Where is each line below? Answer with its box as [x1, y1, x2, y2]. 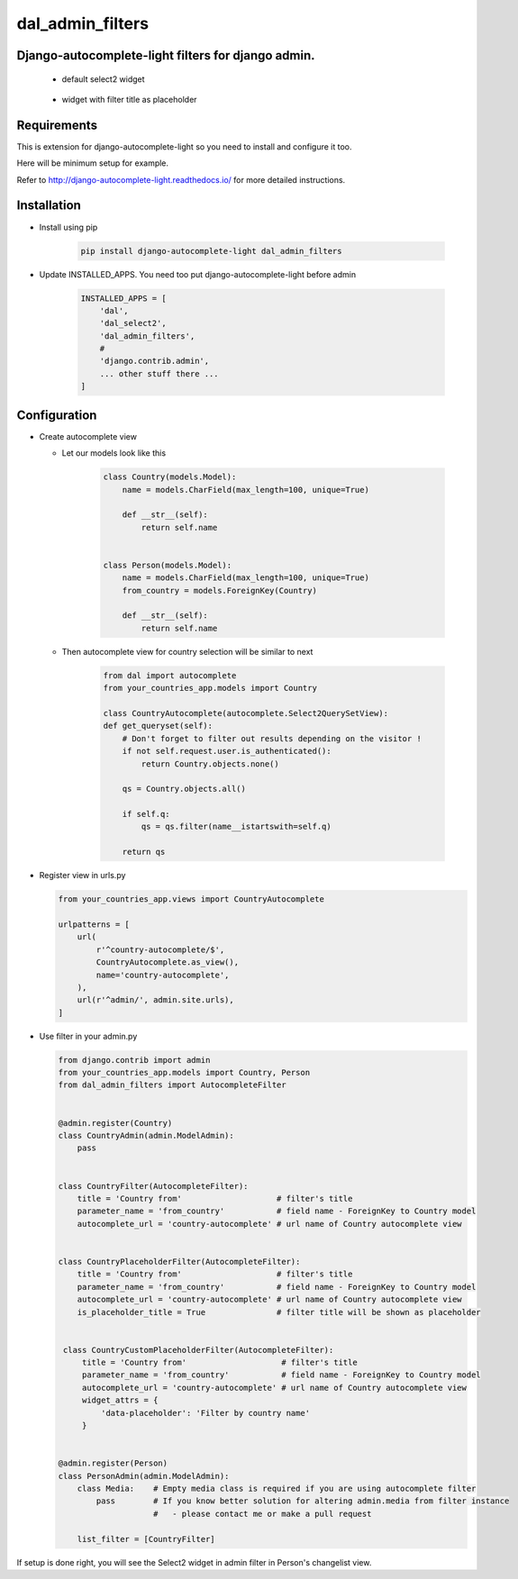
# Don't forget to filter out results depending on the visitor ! [122, 733, 423, 743]
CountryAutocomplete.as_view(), [95, 957, 239, 967]
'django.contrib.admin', [99, 356, 210, 367]
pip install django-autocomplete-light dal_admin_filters [80, 246, 342, 256]
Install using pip [39, 222, 98, 232]
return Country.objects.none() [141, 758, 279, 769]
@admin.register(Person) [58, 1458, 168, 1468]
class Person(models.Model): [103, 559, 232, 570]
